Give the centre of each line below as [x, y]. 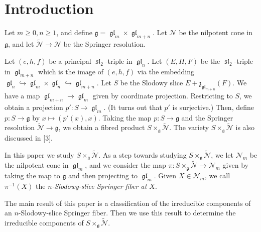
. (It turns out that [133, 107]
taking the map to [32, 176]
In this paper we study [39, 154]
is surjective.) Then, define [213, 107]
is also [245, 127]
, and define [74, 32]
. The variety [189, 127]
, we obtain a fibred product [102, 127]
